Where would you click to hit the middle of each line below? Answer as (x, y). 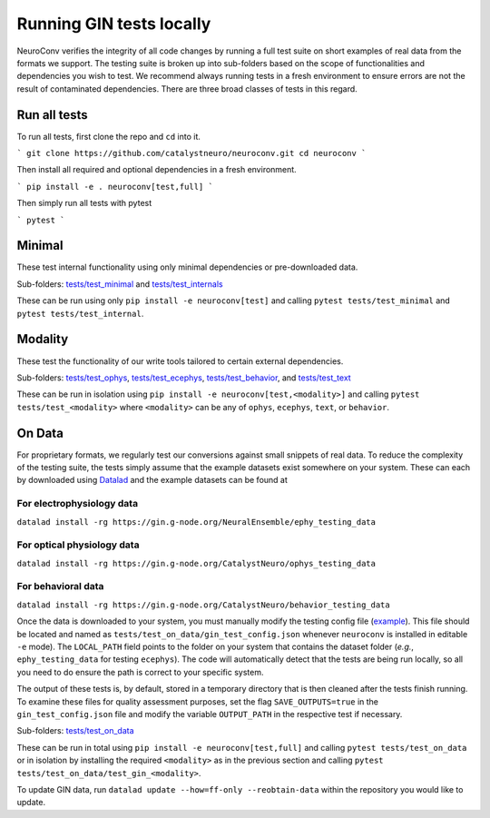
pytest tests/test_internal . (80, 313)
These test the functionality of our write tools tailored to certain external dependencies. (180, 361)
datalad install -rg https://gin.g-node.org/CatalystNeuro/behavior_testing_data (203, 605)
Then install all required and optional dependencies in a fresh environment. (157, 170)
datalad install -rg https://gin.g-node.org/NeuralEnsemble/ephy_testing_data (196, 522)
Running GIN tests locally (114, 24)
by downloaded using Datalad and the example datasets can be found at (152, 480)
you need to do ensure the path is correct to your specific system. (140, 672)
